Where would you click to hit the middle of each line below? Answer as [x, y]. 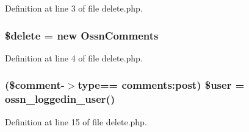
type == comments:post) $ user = [161, 85]
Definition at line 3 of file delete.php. [74, 8]
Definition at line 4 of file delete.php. [74, 57]
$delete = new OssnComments [82, 35]
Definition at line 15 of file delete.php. [76, 121]
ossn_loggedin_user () [60, 99]
